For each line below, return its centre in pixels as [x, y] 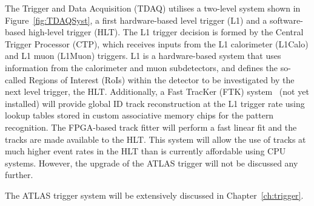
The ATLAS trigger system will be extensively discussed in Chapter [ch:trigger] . [154, 195]
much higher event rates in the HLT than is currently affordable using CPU [145, 151]
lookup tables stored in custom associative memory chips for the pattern [139, 115]
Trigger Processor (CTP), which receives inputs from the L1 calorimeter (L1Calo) [157, 43]
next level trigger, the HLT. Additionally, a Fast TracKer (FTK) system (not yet [157, 91]
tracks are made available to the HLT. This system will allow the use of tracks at [155, 139]
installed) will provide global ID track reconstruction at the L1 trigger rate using [155, 103]
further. [19, 175]
